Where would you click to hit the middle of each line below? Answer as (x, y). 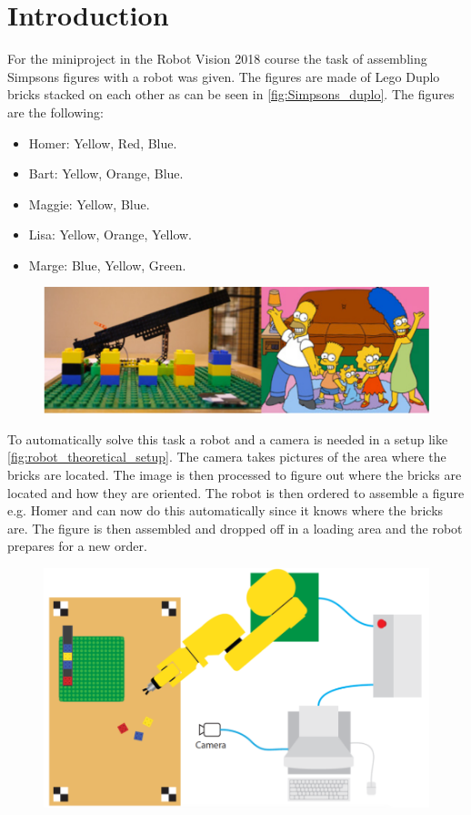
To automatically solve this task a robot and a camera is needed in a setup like (228, 438)
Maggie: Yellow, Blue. (89, 204)
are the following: (55, 112)
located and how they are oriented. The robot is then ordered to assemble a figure (236, 492)
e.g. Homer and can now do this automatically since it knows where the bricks (225, 510)
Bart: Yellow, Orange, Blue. (106, 173)
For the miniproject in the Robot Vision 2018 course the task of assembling (217, 59)
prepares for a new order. (77, 546)
